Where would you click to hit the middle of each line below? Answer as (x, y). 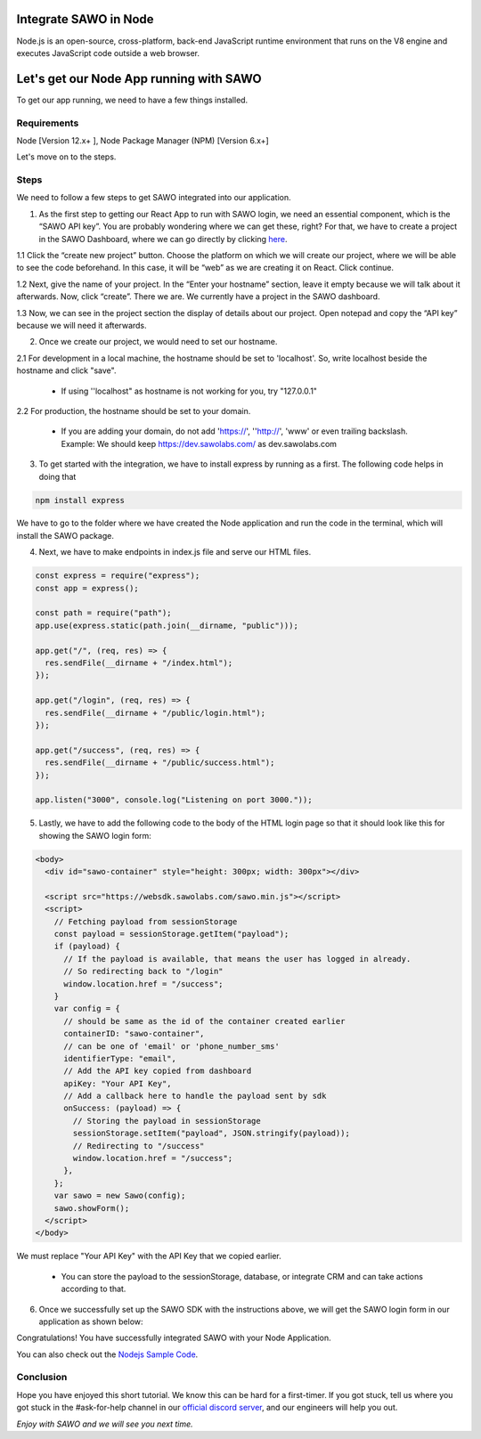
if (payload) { (87, 947)
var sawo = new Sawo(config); (120, 1196)
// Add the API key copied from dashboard (158, 1071)
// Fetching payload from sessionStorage (146, 921)
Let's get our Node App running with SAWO (139, 79)
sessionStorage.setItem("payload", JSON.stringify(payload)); (212, 1134)
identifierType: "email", (120, 1058)
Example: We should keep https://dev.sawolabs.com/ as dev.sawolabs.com (199, 443)
